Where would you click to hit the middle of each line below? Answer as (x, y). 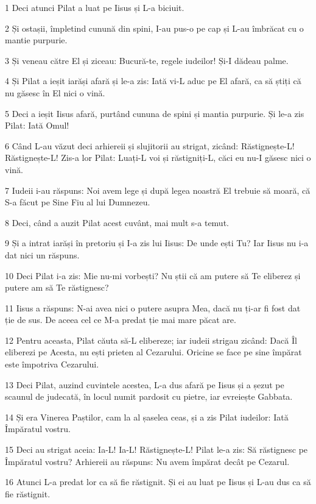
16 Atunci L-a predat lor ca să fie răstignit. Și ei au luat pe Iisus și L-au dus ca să (158, 482)
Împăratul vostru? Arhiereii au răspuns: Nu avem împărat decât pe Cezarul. (147, 461)
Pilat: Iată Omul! (37, 125)
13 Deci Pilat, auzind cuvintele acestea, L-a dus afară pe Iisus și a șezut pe (145, 384)
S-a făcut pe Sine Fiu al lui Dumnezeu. (78, 202)
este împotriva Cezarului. (52, 364)
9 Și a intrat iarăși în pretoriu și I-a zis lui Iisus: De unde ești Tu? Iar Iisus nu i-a (157, 243)
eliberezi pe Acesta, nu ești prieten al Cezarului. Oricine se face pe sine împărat (153, 352)
